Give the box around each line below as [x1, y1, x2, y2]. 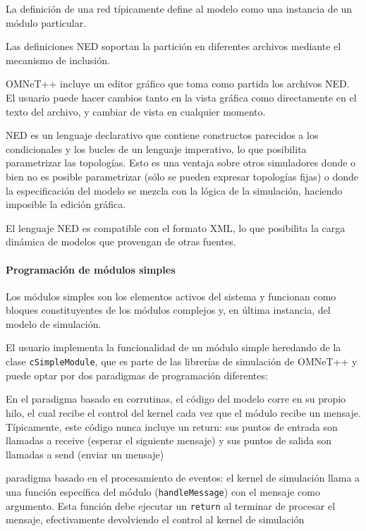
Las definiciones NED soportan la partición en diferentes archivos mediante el [6, 39, 341, 54]
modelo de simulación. [6, 316, 102, 331]
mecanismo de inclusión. [6, 52, 110, 67]
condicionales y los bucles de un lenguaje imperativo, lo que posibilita [6, 141, 307, 156]
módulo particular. [6, 15, 87, 30]
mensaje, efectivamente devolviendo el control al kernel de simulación [6, 512, 305, 527]
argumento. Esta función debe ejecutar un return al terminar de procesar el [6, 498, 336, 513]
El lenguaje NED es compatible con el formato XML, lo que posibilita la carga [6, 220, 346, 235]
